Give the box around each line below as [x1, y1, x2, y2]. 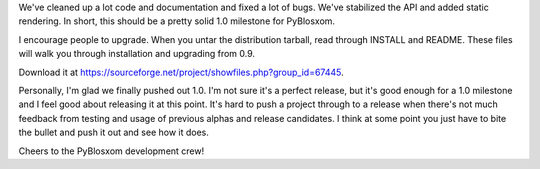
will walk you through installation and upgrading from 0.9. [18, 48, 255, 60]
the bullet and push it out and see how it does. [18, 126, 210, 139]
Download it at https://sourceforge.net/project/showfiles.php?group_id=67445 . [18, 66, 344, 78]
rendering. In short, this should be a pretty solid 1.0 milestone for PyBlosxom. [18, 15, 335, 27]
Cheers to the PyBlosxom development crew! [18, 145, 205, 157]
